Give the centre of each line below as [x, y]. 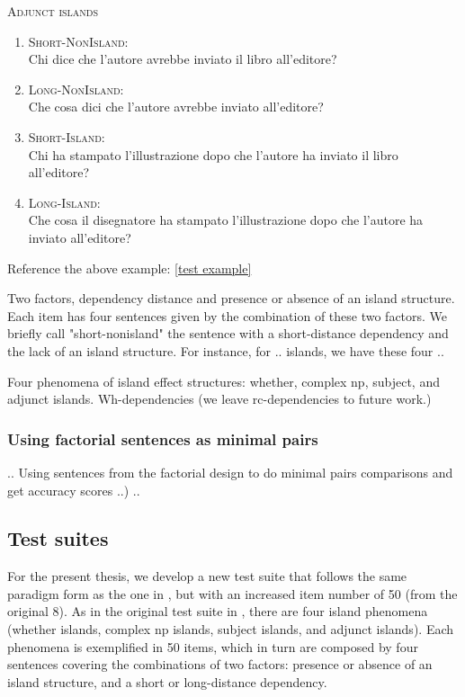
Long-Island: [64, 202]
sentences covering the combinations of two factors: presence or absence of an [220, 664]
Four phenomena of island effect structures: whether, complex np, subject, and [224, 381]
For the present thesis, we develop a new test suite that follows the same [207, 576]
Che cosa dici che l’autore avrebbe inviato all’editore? [176, 107]
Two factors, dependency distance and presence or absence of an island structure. [231, 298]
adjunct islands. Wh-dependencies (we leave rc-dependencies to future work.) [219, 399]
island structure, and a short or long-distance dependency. [167, 681]
